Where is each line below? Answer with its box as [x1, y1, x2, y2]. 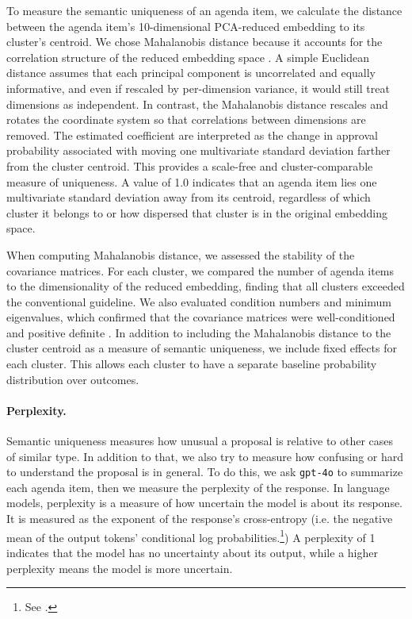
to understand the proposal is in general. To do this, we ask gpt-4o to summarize [6, 463, 403, 480]
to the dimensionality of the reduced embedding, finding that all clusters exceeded [6, 278, 405, 294]
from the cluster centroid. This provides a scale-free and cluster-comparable [6, 157, 373, 174]
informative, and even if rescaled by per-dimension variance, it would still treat [6, 79, 390, 96]
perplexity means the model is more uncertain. [6, 559, 233, 576]
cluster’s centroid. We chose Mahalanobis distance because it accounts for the [6, 33, 383, 50]
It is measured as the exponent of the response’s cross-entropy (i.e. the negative [6, 510, 393, 527]
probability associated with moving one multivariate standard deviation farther [6, 142, 391, 159]
